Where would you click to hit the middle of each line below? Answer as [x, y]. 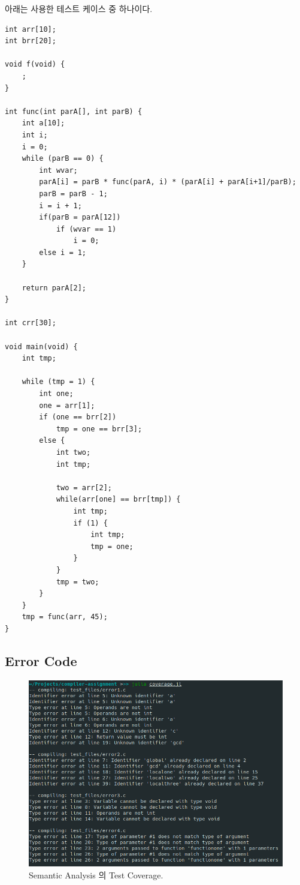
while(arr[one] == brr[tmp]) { [118, 499]
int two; [73, 452]
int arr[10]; [31, 29]
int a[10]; [43, 123]
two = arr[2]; [84, 487]
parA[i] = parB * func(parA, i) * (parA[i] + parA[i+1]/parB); [168, 182]
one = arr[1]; [67, 405]
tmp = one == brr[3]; [99, 429]
